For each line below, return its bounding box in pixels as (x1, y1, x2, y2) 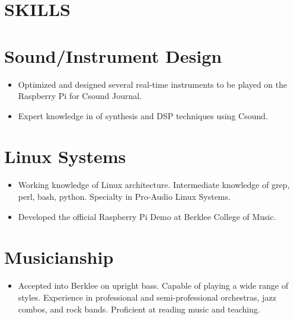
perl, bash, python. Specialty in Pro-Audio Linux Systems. (18, 190, 231, 202)
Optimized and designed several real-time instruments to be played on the (18, 78, 287, 90)
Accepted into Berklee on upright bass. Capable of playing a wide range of (18, 279, 289, 292)
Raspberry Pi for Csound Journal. (18, 90, 142, 102)
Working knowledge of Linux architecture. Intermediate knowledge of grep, (18, 178, 290, 191)
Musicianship (4, 245, 114, 269)
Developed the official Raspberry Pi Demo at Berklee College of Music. (18, 210, 276, 222)
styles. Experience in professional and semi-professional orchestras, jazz (18, 291, 276, 303)
